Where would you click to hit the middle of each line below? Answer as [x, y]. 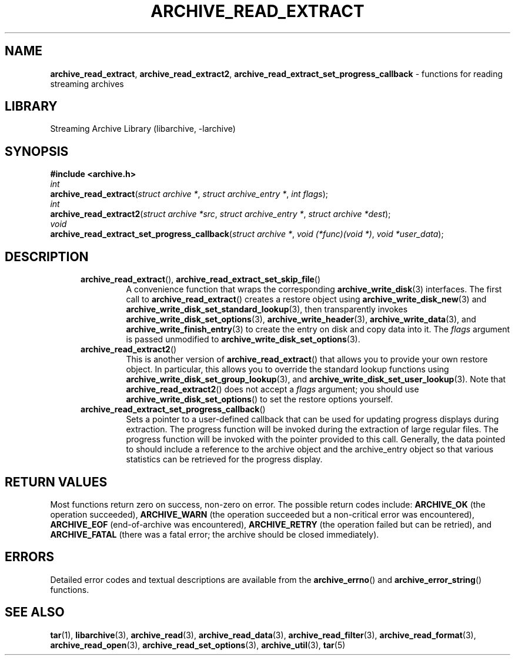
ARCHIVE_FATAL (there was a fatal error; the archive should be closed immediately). [215, 534]
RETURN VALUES [56, 482]
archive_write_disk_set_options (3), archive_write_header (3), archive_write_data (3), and [301, 319]
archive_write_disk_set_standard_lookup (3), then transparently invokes [267, 309]
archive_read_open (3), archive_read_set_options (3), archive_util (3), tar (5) [198, 645]
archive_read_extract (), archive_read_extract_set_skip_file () [201, 279]
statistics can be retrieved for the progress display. [224, 459]
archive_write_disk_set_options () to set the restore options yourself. [260, 399]
